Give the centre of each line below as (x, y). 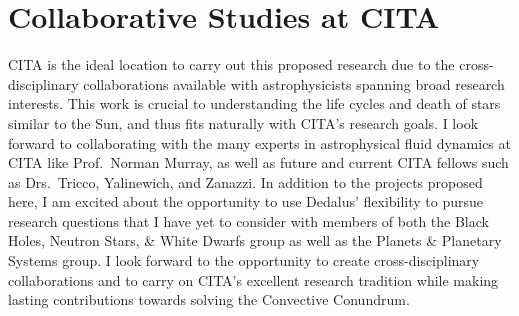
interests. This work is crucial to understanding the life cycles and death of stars (254, 103)
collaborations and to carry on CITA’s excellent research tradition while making (253, 279)
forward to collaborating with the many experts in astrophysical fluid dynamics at (259, 142)
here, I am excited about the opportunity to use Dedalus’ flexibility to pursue (246, 201)
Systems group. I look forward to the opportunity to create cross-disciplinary (244, 260)
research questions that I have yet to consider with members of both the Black (248, 220)
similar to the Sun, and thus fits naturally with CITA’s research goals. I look (243, 122)
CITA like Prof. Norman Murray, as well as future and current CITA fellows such (258, 162)
